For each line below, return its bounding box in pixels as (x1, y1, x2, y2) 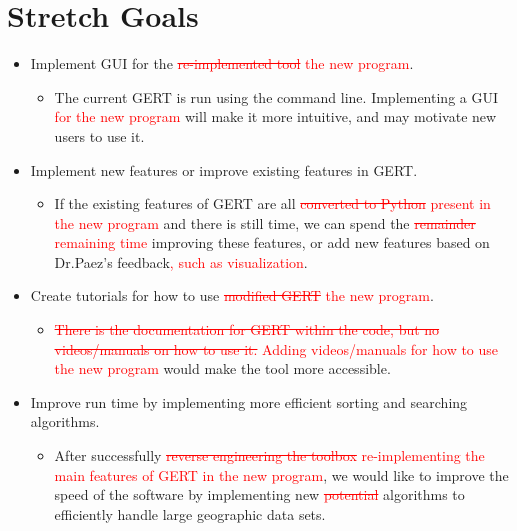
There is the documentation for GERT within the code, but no (54, 319, 440, 340)
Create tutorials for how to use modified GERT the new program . (30, 285, 434, 306)
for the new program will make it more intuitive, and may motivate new (54, 106, 497, 127)
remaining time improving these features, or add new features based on (54, 232, 490, 253)
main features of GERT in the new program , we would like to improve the (54, 464, 509, 485)
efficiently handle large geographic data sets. (54, 503, 326, 524)
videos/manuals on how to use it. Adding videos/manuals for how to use (54, 338, 499, 359)
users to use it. (54, 125, 145, 146)
